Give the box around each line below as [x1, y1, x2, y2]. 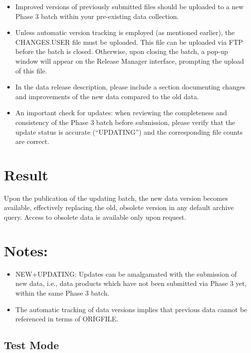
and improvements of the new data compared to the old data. [15, 91, 199, 101]
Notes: [4, 240, 48, 260]
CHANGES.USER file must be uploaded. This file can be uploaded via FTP [15, 36, 243, 47]
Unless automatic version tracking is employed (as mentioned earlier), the [15, 27, 235, 37]
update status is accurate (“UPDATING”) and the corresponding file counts [15, 126, 243, 137]
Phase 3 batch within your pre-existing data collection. [15, 11, 179, 21]
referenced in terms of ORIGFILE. [15, 314, 119, 324]
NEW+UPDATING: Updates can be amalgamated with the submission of [15, 268, 237, 279]
